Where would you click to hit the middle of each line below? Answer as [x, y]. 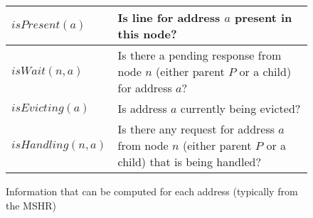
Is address [142, 108]
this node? [147, 34]
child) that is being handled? [189, 162]
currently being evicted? [240, 108]
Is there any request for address [196, 129]
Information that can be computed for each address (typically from [152, 191]
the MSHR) [31, 205]
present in [264, 17]
